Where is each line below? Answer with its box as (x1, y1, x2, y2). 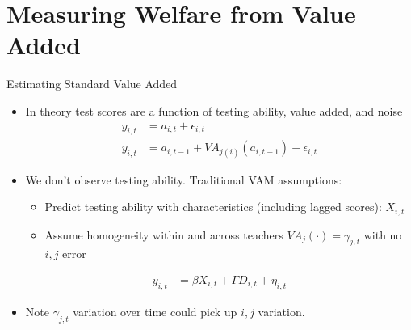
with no (363, 226, 402, 243)
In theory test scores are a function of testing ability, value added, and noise (25, 102, 403, 119)
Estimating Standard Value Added (6, 75, 178, 92)
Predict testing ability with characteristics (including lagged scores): (44, 198, 382, 215)
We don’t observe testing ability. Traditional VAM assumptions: (25, 171, 342, 188)
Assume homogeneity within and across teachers (44, 226, 283, 243)
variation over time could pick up (73, 302, 237, 319)
